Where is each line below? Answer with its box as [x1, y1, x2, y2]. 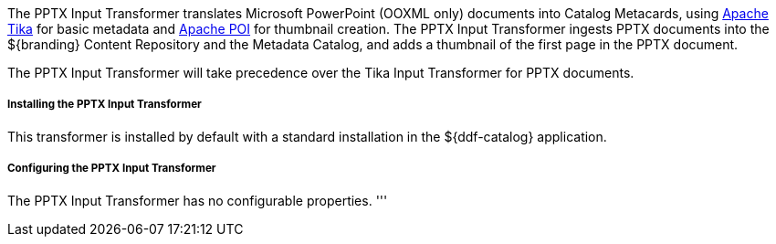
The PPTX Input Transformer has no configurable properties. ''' [7, 192, 388, 208]
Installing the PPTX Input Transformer [7, 98, 202, 111]
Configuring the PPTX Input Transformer [7, 162, 216, 175]
